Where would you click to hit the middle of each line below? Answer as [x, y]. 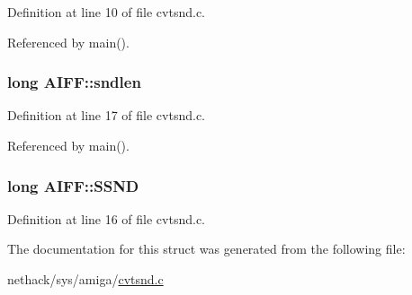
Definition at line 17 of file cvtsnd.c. [107, 115]
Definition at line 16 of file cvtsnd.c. [107, 218]
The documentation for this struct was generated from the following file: [206, 249]
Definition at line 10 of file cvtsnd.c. [107, 12]
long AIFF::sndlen [74, 82]
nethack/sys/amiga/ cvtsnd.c [85, 279]
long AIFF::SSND [73, 185]
